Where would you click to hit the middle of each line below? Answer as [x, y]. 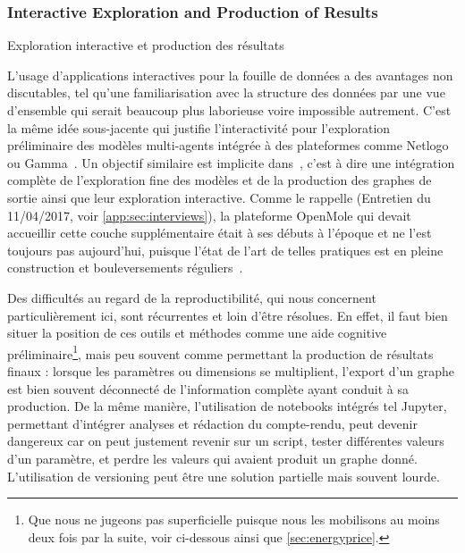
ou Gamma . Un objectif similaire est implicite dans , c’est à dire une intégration [231, 162]
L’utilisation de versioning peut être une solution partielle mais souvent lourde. [224, 476]
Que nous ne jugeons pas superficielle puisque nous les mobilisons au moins [234, 519]
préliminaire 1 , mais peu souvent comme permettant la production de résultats [220, 352]
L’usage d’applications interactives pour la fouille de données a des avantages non [230, 75]
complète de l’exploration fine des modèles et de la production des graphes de [220, 180]
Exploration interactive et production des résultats [146, 45]
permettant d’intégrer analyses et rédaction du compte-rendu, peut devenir [212, 423]
